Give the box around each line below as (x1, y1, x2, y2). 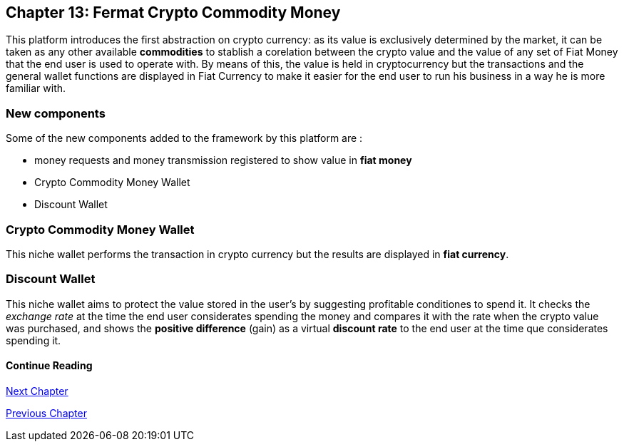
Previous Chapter (6, 406, 87, 419)
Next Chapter (6, 384, 68, 397)
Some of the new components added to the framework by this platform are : (6, 132, 363, 145)
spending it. (6, 334, 61, 346)
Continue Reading (6, 359, 93, 372)
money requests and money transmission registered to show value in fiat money (34, 154, 412, 167)
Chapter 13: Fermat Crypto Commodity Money (6, 4, 341, 21)
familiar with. (6, 82, 66, 95)
